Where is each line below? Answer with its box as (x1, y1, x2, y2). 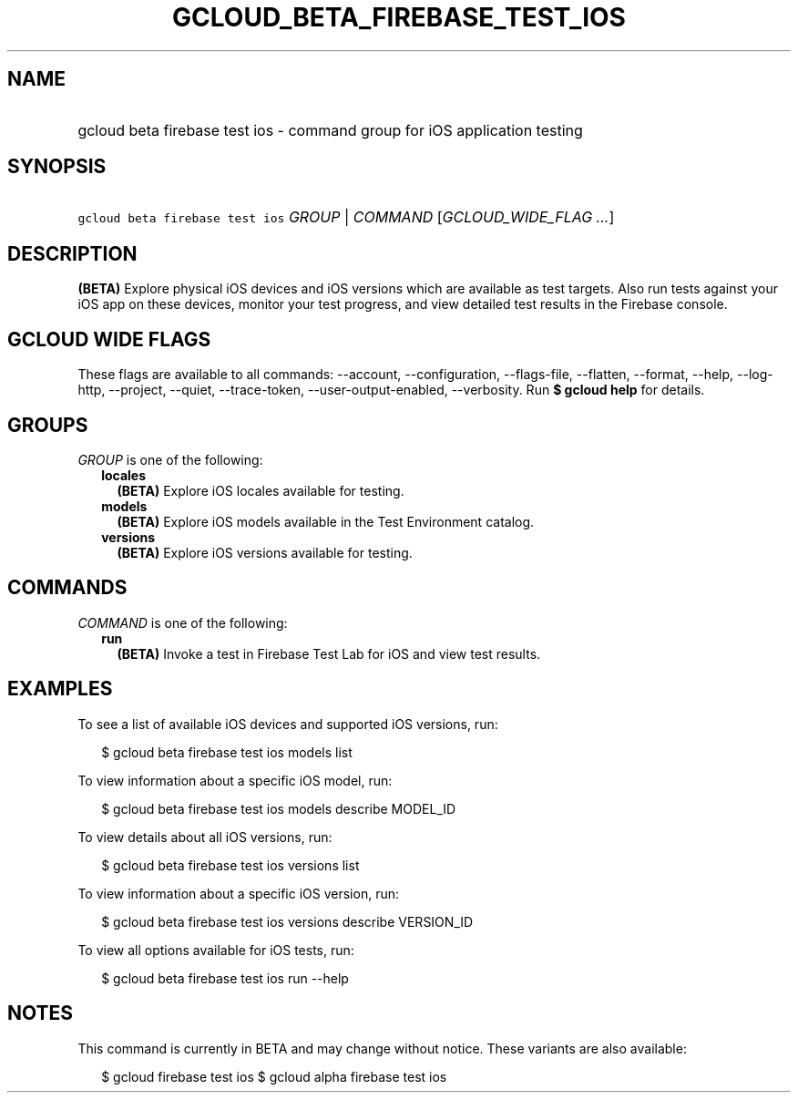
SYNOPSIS (7, 155, 107, 179)
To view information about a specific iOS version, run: (77, 885, 400, 901)
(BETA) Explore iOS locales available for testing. (117, 482, 404, 499)
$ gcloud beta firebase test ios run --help (101, 970, 349, 986)
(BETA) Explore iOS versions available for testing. (117, 544, 413, 560)
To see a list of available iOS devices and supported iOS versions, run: (77, 715, 498, 732)
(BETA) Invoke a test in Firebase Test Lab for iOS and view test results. (117, 645, 541, 662)
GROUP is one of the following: (77, 451, 263, 468)
